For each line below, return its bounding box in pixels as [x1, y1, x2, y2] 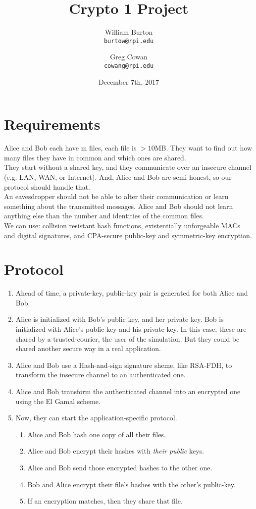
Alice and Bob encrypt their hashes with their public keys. [27, 446, 204, 456]
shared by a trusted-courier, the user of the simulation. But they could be [15, 333, 240, 344]
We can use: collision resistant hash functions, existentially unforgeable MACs [4, 220, 241, 230]
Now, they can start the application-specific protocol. [15, 412, 177, 423]
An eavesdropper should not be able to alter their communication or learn [4, 191, 229, 202]
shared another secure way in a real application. [15, 343, 161, 354]
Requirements [4, 114, 101, 134]
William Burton [104, 27, 153, 37]
